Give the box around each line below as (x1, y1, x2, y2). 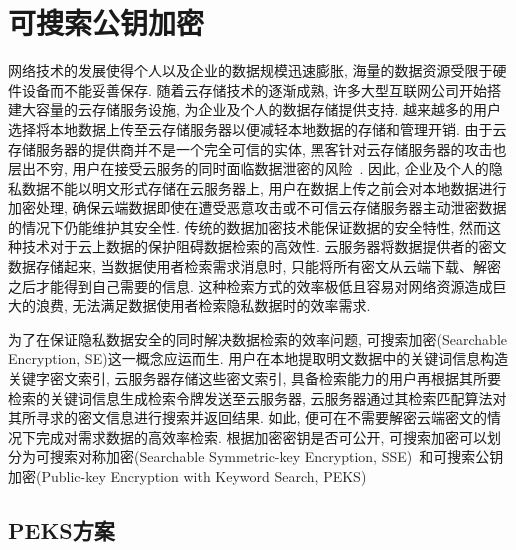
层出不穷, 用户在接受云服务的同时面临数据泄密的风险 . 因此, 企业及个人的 (8, 158, 489, 179)
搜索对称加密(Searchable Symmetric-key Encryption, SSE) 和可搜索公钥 (49, 446, 504, 467)
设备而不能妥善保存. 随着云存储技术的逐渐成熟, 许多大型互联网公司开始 (21, 79, 488, 100)
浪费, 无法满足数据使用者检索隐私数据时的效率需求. (35, 295, 371, 316)
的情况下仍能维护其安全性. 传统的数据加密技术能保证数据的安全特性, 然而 (8, 216, 488, 237)
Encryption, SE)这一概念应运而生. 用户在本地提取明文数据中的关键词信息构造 (8, 348, 509, 369)
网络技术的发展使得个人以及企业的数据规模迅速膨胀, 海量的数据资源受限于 (8, 60, 493, 81)
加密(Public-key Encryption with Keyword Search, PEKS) (8, 466, 367, 486)
